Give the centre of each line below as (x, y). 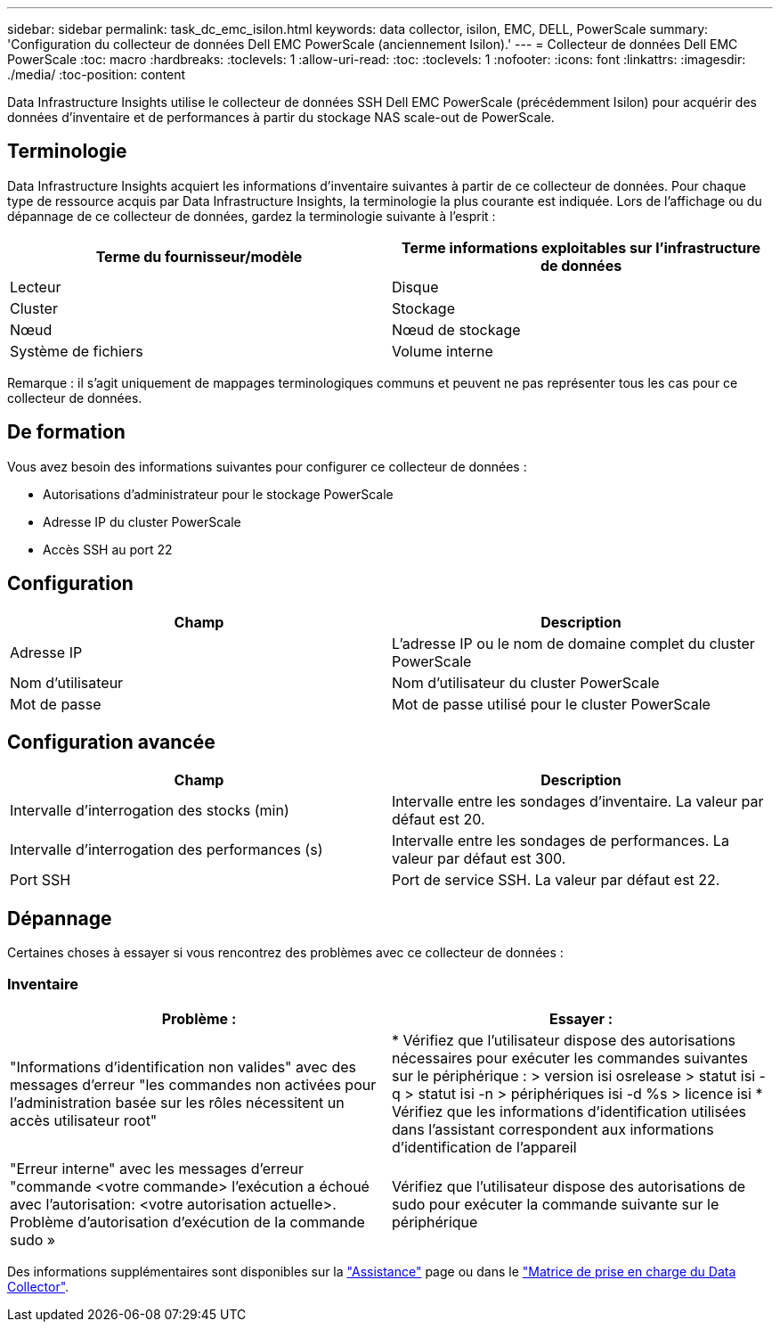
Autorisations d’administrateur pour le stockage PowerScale (218, 494)
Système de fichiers (77, 351)
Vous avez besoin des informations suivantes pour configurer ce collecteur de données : (267, 466)
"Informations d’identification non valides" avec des (183, 1066)
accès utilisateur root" (84, 1120)
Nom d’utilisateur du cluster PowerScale (526, 682)
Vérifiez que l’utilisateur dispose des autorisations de (569, 1186)
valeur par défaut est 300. (479, 859)
